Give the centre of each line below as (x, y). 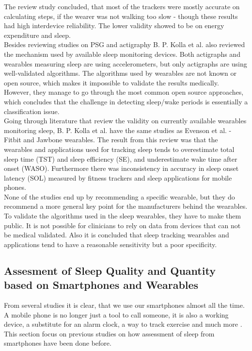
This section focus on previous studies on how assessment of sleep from (109, 333)
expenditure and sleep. (37, 35)
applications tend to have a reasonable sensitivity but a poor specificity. (110, 244)
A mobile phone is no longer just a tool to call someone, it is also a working (116, 314)
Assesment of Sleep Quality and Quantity (110, 270)
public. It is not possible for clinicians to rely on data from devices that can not (122, 225)
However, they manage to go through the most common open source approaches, (124, 92)
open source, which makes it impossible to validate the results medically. (111, 82)
